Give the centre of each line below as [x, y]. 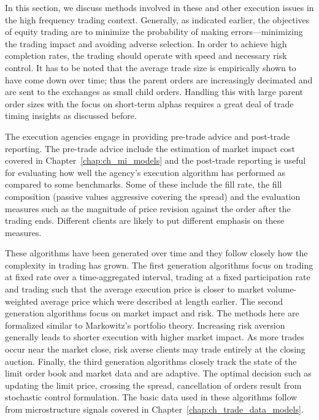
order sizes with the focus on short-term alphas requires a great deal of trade [149, 103]
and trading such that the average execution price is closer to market [135, 289]
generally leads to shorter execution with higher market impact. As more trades [155, 337]
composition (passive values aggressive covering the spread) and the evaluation [153, 196]
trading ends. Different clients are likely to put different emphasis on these [145, 220]
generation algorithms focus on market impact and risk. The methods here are [152, 313]
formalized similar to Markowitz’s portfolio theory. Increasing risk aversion [145, 325]
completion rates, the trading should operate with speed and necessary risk [146, 55]
